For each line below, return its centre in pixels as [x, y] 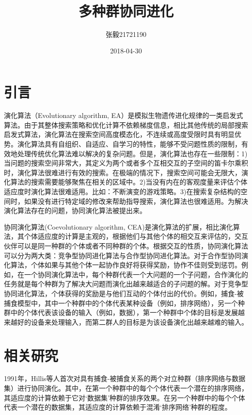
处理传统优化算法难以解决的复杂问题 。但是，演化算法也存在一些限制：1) [132, 153]
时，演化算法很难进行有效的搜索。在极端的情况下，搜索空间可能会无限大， [123, 172]
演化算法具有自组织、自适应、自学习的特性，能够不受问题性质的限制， [129, 144]
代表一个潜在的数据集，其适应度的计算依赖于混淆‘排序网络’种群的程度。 [118, 407]
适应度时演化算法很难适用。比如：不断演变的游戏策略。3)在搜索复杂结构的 [122, 191]
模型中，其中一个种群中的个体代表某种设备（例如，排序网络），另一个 [127, 303]
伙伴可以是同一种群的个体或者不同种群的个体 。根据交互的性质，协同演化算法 [126, 245]
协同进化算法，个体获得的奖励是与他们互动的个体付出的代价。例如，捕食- [120, 293]
